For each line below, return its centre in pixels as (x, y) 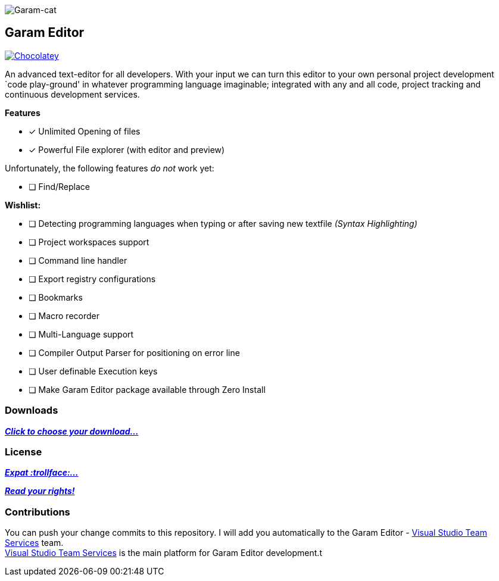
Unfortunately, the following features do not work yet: (110, 168)
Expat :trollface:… (42, 473)
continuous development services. (72, 94)
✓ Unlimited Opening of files (85, 131)
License (24, 452)
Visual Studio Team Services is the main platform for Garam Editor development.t (163, 553)
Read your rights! (40, 491)
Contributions (38, 512)
